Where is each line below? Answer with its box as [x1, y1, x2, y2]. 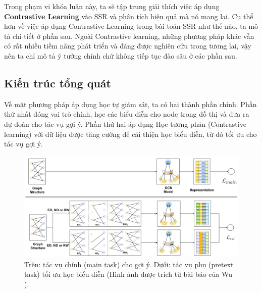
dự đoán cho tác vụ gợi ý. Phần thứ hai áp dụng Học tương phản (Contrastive [4, 118, 246, 129]
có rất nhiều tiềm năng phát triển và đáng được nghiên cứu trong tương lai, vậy [4, 40, 251, 51]
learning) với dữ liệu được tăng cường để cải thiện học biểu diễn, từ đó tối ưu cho [4, 128, 257, 139]
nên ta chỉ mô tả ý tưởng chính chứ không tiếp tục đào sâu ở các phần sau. [4, 50, 237, 61]
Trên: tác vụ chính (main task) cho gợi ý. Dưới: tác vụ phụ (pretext [24, 259, 234, 269]
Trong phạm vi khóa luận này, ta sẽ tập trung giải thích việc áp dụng [4, 1, 220, 11]
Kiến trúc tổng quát [4, 75, 111, 90]
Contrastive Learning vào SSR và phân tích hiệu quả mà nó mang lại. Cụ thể [4, 11, 253, 21]
